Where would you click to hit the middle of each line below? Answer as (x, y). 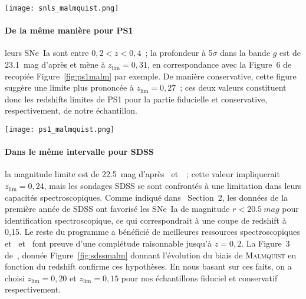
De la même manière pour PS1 (69, 30)
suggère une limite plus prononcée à (69, 87)
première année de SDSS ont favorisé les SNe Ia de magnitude (117, 209)
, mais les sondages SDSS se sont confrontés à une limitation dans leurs (173, 186)
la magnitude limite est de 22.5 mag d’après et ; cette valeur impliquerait (142, 174)
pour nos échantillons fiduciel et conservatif (199, 278)
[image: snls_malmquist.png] (62, 8)
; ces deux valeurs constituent (233, 87)
